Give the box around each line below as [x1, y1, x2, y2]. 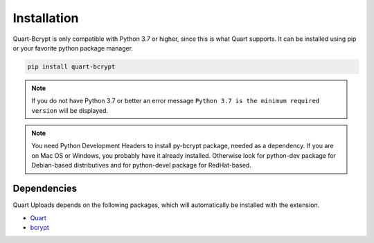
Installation [12, 10, 79, 26]
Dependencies [12, 183, 78, 195]
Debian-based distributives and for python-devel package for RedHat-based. [31, 161, 252, 170]
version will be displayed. [31, 106, 109, 114]
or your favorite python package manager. [12, 44, 134, 52]
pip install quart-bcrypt [27, 62, 116, 71]
